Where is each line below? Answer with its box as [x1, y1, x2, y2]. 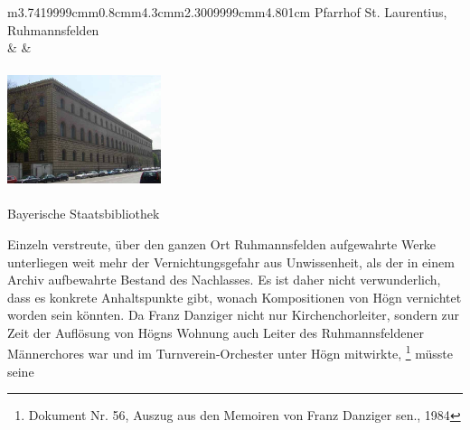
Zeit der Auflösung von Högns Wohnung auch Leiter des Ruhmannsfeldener [7, 322, 424, 341]
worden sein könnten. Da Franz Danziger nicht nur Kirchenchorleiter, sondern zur [7, 305, 460, 324]
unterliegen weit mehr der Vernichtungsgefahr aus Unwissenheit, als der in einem [7, 252, 455, 271]
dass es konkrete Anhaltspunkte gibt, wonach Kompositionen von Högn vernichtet [7, 287, 462, 306]
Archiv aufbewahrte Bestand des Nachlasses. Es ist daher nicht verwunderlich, [7, 270, 441, 289]
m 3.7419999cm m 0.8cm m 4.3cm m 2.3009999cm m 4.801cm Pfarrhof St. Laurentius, [7, 3, 447, 21]
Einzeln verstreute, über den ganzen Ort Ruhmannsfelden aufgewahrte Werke [7, 234, 437, 253]
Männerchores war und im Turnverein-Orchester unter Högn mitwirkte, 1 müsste [7, 341, 453, 363]
